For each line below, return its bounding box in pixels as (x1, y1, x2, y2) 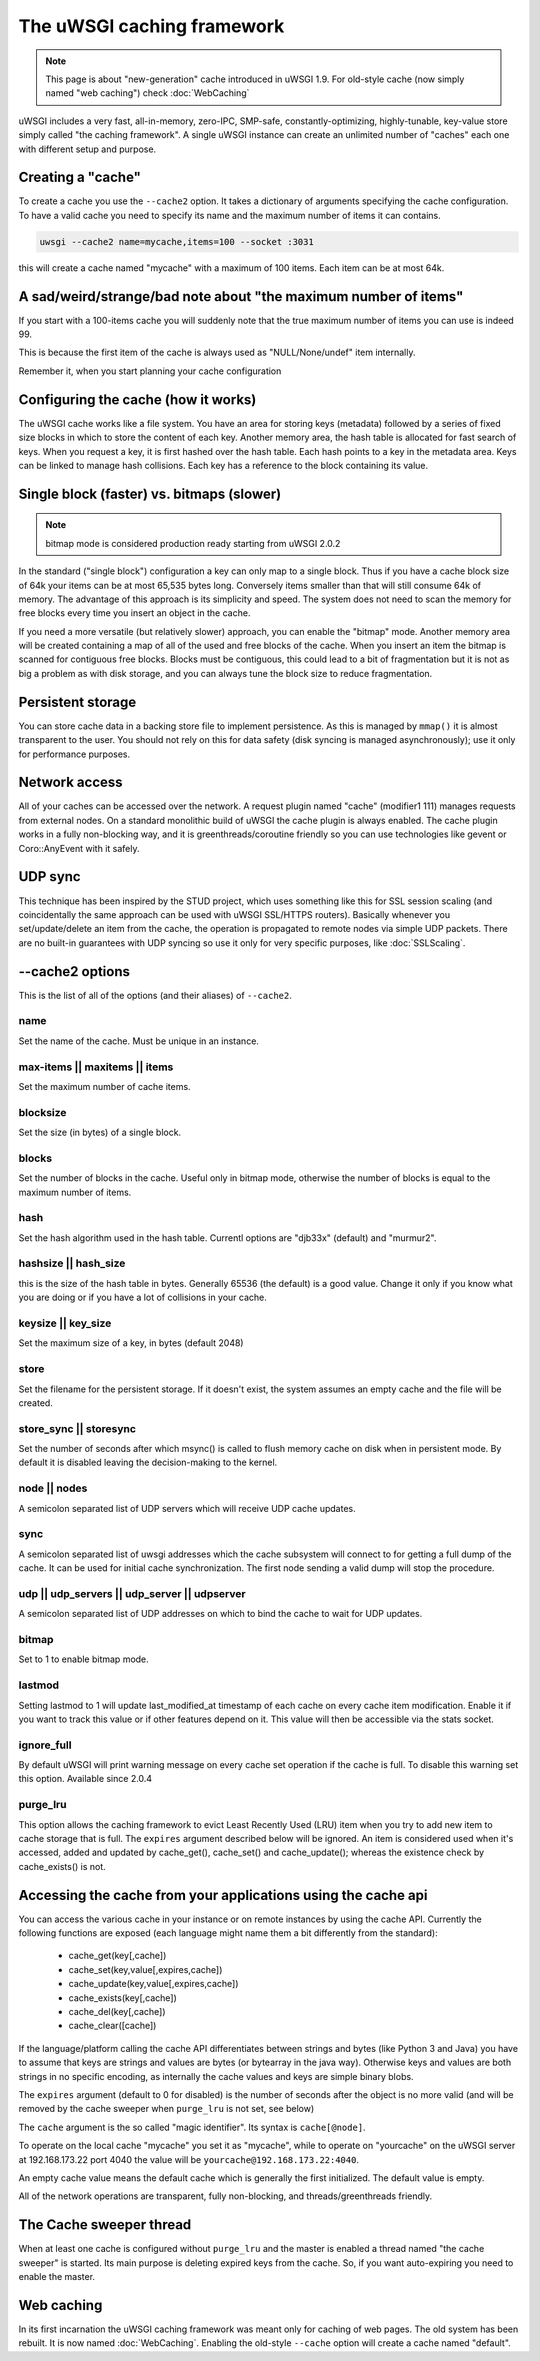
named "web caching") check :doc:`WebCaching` (45, 87, 250, 99)
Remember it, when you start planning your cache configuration (18, 365, 282, 377)
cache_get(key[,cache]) (68, 1950, 167, 1962)
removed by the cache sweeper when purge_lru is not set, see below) (18, 2103, 315, 2115)
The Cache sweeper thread (18, 2216, 192, 2234)
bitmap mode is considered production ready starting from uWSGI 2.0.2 (45, 537, 341, 549)
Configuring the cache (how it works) (18, 391, 257, 408)
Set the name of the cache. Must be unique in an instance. (18, 1035, 260, 1047)
